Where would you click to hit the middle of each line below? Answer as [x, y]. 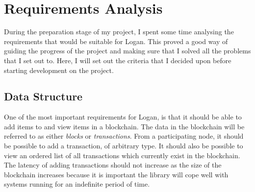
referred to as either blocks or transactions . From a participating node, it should [124, 136]
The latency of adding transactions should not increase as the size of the [113, 165]
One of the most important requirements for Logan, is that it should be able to [123, 117]
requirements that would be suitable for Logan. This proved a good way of [116, 41]
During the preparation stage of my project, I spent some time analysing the [119, 32]
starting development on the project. [59, 70]
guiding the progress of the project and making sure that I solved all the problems [127, 51]
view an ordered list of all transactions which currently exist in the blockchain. [122, 155]
